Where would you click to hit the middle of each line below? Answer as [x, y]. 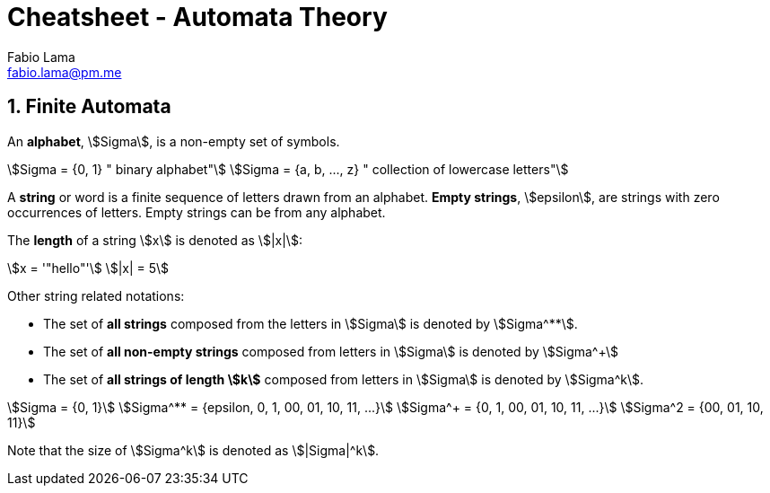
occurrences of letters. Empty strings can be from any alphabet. [197, 212]
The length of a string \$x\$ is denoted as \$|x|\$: [155, 240]
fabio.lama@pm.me [65, 72]
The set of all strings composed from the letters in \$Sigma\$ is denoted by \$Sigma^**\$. [311, 323]
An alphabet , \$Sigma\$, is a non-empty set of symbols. [174, 141]
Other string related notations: [96, 295]
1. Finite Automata [89, 107]
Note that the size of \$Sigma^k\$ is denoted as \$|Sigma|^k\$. [193, 450]
